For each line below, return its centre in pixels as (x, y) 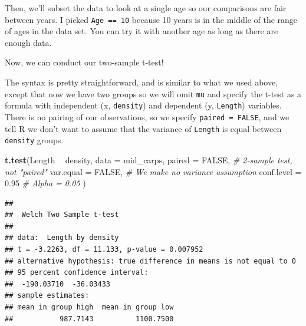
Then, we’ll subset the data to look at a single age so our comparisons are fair (146, 8)
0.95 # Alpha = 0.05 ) (45, 183)
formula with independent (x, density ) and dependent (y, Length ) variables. (143, 105)
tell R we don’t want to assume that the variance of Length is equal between (143, 128)
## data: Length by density (62, 238)
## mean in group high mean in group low (89, 307)
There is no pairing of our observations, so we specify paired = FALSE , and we (147, 116)
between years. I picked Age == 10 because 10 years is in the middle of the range (151, 19)
